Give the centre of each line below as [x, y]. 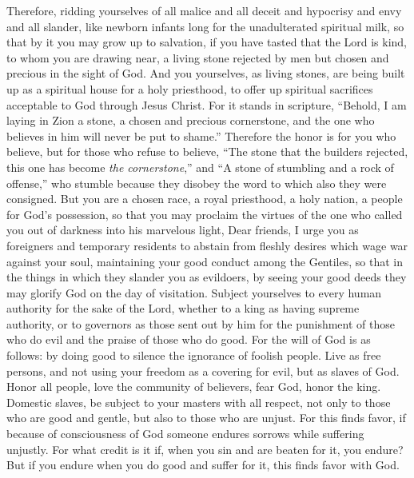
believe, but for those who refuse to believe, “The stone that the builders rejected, [207, 151]
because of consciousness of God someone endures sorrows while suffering [185, 434]
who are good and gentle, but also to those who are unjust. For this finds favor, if [206, 418]
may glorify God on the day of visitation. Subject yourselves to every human [194, 292]
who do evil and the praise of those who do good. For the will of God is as [189, 339]
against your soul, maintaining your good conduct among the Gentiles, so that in [205, 261]
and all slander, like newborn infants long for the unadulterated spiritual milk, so [205, 26]
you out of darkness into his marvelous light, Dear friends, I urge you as [183, 230]
